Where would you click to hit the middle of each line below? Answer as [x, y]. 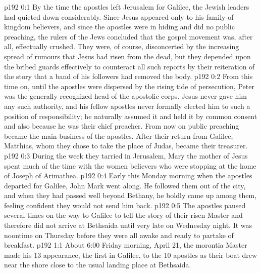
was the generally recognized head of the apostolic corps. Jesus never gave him [125, 96]
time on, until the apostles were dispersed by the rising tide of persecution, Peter [129, 86]
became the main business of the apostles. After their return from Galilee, [119, 135]
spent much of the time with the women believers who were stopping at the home [130, 165]
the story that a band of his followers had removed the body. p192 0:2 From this [128, 76]
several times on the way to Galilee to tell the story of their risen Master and [123, 215]
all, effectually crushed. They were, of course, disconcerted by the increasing [122, 46]
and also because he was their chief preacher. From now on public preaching [122, 126]
